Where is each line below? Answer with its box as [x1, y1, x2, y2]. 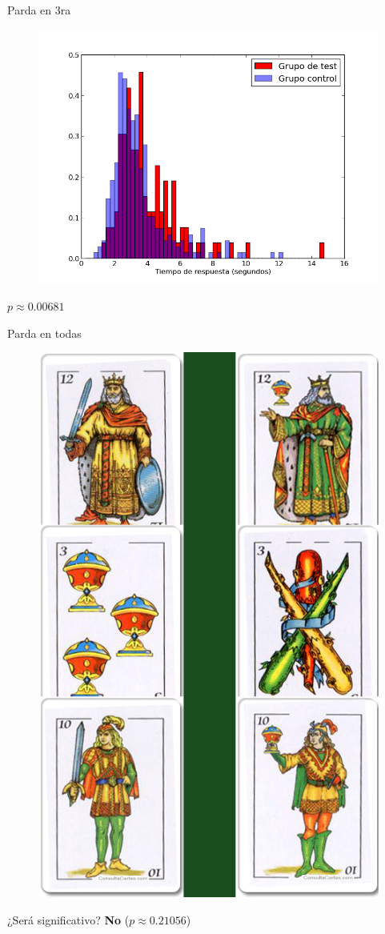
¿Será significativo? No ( [7, 912, 130, 928]
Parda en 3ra [7, 2, 71, 18]
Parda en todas [7, 324, 82, 341]
